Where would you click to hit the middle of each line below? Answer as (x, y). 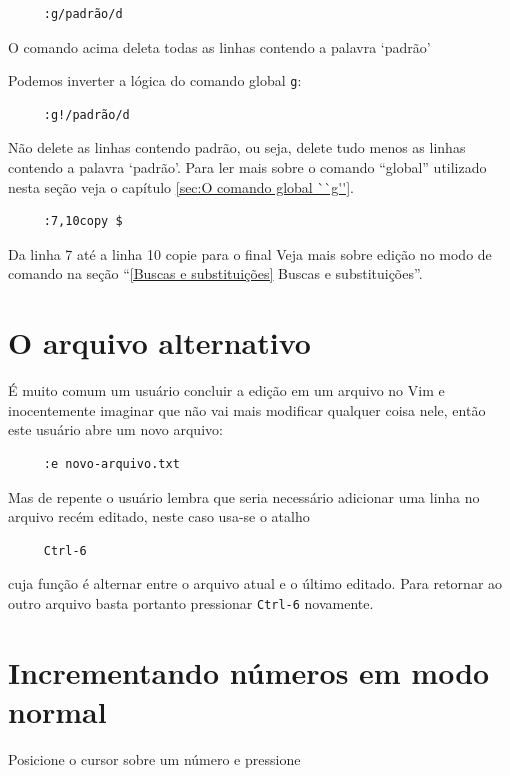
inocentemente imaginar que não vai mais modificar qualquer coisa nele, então (247, 409)
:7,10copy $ (83, 221)
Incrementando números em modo (249, 671)
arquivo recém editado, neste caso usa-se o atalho (159, 516)
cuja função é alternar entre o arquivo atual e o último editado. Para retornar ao (255, 583)
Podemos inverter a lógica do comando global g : (155, 80)
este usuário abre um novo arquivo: (115, 429)
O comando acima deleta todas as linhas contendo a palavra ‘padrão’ (219, 46)
